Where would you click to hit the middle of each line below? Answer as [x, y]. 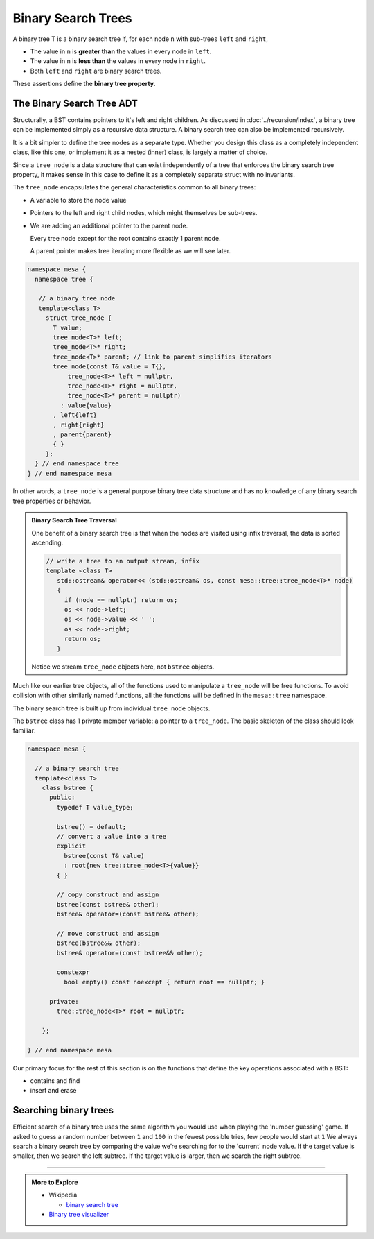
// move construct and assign [108, 933]
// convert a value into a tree [111, 836]
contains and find [55, 1080]
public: [62, 797]
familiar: [24, 730]
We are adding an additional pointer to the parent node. [109, 225]
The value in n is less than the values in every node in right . [118, 61]
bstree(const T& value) [104, 856]
